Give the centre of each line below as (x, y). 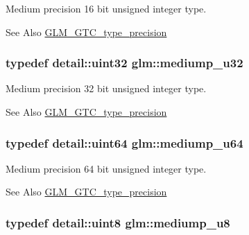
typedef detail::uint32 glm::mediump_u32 (124, 63)
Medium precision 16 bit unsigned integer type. (106, 8)
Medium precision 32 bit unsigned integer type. (106, 88)
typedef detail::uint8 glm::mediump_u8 (118, 222)
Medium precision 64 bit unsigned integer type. (106, 168)
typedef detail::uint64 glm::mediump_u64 (124, 142)
